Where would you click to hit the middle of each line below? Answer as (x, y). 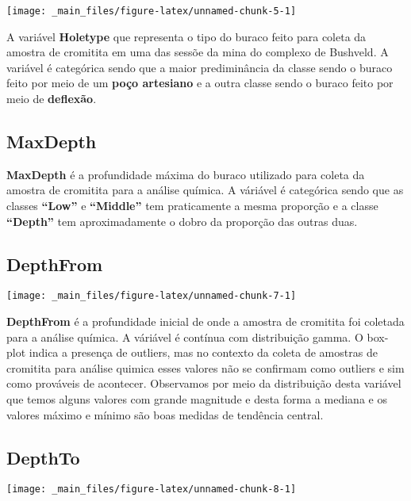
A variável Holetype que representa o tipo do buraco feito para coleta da (186, 36)
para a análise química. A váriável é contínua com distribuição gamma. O (185, 337)
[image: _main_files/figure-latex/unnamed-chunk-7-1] (152, 296)
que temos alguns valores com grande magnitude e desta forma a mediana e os (197, 399)
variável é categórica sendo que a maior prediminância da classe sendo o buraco (200, 67)
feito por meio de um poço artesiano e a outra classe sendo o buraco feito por (200, 83)
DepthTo (43, 457)
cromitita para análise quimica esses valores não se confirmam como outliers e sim (205, 367)
